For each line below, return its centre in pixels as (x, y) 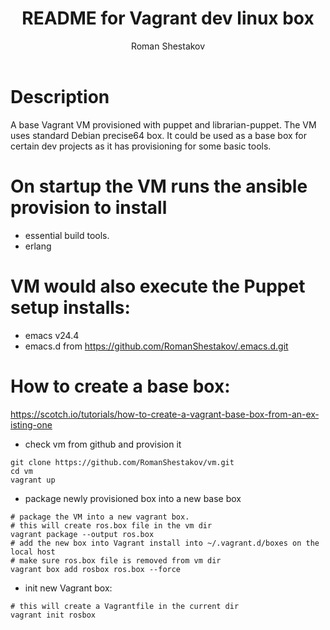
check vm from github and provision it (103, 444)
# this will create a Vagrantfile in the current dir (125, 606)
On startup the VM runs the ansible (159, 186)
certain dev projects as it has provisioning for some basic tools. (141, 146)
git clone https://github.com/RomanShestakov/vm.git (122, 462)
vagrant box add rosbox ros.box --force (96, 569)
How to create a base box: (120, 386)
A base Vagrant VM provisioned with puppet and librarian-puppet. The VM (163, 124)
